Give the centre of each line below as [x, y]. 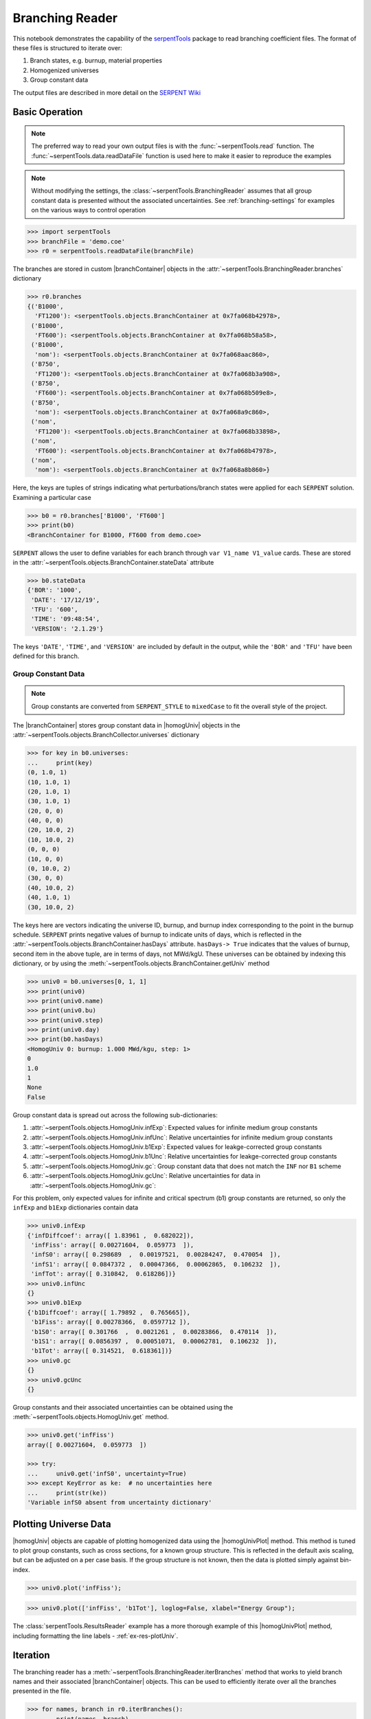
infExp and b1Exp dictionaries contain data [76, 1207]
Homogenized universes [64, 70]
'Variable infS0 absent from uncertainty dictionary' [120, 1503]
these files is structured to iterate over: [68, 47]
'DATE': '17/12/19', [66, 600]
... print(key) [60, 763]
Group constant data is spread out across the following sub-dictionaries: [115, 1115]
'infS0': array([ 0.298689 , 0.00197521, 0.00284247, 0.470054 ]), [156, 1255]
